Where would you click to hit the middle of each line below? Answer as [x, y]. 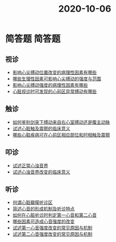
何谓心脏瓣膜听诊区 [33, 202]
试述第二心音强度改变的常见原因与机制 [52, 234]
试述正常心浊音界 [30, 165]
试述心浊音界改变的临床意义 [41, 172]
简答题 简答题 [33, 39]
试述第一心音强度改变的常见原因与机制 [52, 228]
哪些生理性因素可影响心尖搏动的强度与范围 [57, 79]
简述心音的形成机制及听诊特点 [43, 209]
